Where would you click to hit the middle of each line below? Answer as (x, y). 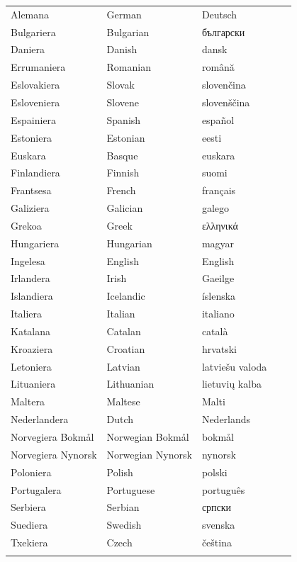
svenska (218, 525)
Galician (125, 208)
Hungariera (35, 243)
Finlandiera (35, 173)
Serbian (123, 507)
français (219, 190)
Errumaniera (38, 67)
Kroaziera (32, 348)
